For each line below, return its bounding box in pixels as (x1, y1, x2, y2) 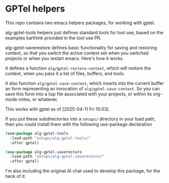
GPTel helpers (5, 3, 65, 15)
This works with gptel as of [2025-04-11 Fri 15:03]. (5, 106, 110, 112)
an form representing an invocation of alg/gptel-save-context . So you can (5, 85, 160, 91)
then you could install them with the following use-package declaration (5, 121, 152, 127)
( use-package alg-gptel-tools (5, 131, 69, 136)
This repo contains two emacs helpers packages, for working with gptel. (5, 20, 155, 26)
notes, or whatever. (18, 96, 58, 102)
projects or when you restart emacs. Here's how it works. (5, 55, 124, 61)
